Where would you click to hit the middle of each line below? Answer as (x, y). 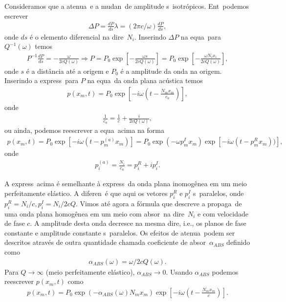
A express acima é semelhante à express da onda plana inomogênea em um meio (126, 183)
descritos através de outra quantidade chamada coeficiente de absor (105, 242)
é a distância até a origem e (67, 71)
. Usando (179, 271)
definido (238, 242)
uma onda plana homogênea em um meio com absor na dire (95, 213)
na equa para (201, 36)
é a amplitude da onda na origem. (171, 71)
